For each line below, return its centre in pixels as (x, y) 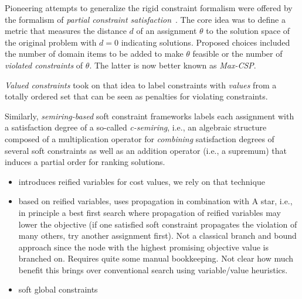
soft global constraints (58, 289)
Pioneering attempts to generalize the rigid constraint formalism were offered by (149, 8)
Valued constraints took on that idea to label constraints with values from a (141, 85)
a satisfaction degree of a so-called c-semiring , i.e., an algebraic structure (136, 127)
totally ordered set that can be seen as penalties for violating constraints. (136, 96)
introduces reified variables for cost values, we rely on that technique (142, 181)
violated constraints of (44, 65)
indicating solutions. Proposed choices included (206, 42)
